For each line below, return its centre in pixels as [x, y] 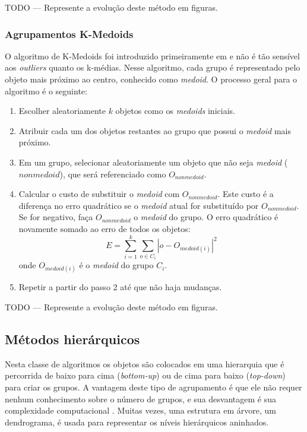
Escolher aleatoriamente [62, 111]
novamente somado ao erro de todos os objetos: [105, 228]
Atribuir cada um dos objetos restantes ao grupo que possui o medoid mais [155, 130]
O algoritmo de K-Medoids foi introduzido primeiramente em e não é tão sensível [152, 55]
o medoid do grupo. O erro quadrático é [206, 217]
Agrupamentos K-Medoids [69, 34]
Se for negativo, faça [56, 217]
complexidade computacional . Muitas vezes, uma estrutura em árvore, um [140, 410]
